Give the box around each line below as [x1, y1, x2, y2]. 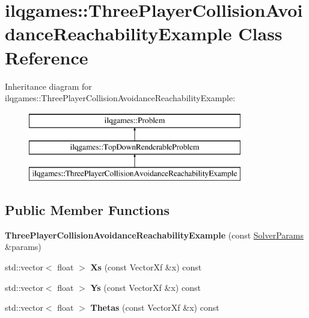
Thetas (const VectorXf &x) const [90, 301, 219, 314]
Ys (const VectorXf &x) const [90, 281, 201, 293]
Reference [5, 45, 88, 69]
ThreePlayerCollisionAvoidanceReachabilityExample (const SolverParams [5, 228, 304, 241]
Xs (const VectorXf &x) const [90, 261, 202, 273]
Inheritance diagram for [5, 79, 92, 92]
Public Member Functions [5, 201, 170, 219]
